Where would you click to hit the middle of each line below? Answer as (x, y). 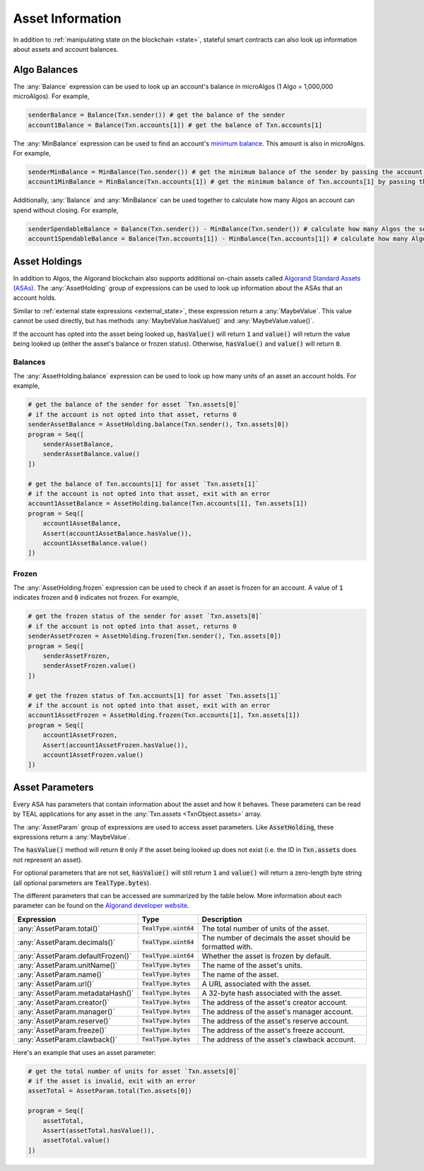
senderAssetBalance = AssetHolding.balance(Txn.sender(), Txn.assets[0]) (158, 425)
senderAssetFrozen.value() (90, 666)
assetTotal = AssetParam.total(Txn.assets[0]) (110, 1091)
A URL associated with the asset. (257, 984)
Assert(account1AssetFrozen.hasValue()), (116, 745)
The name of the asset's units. (252, 965)
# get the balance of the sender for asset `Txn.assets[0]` (134, 404)
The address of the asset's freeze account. (273, 1030)
